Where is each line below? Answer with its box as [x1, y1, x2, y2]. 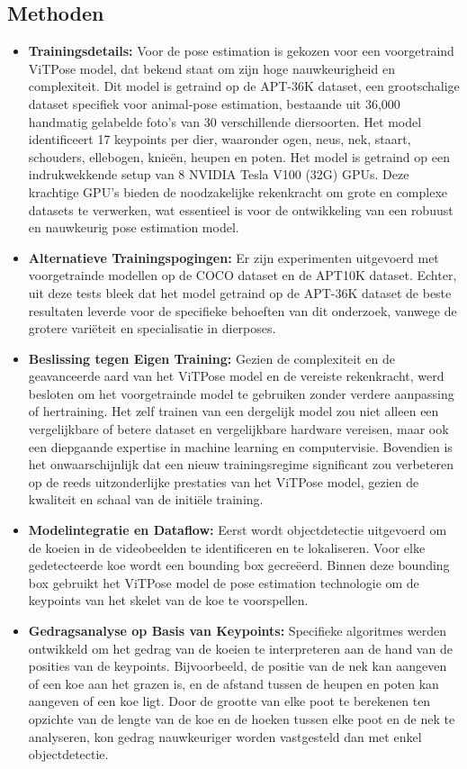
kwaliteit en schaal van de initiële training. [28, 490, 264, 509]
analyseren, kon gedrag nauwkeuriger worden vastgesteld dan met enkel [28, 727, 422, 746]
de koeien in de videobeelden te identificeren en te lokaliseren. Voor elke [28, 538, 426, 556]
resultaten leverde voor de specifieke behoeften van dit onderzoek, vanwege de [28, 301, 457, 320]
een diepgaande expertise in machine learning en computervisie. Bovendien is [28, 437, 453, 456]
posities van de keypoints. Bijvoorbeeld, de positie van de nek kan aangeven [28, 656, 447, 675]
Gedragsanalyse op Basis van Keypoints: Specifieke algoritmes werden [28, 621, 447, 640]
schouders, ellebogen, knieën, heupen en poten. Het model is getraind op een [28, 147, 450, 166]
